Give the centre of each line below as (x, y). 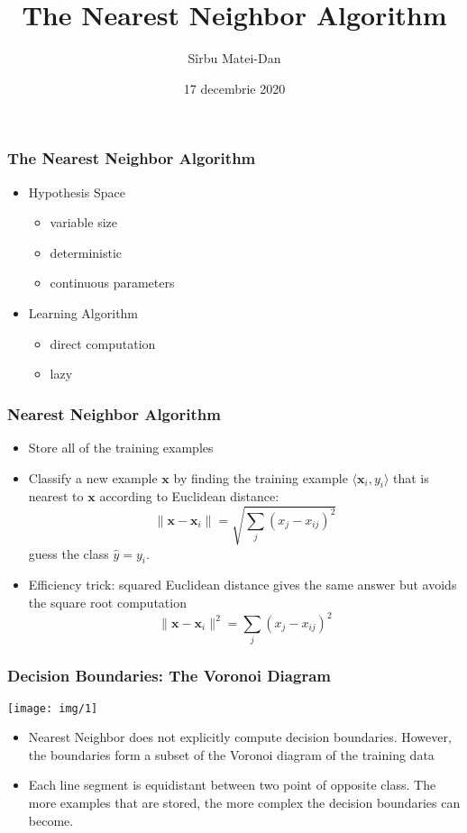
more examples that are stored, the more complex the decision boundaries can (244, 802)
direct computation (103, 343)
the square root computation (107, 602)
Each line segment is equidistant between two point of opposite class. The (232, 785)
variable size (83, 222)
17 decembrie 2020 (234, 88)
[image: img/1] (53, 708)
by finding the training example (261, 477)
